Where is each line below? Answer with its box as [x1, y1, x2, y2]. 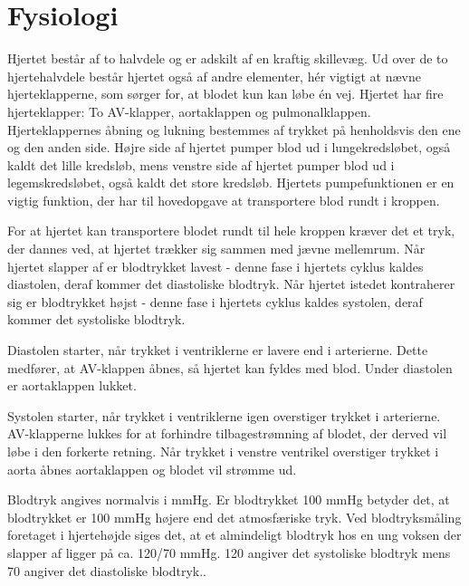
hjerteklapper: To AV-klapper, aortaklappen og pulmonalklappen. [7, 101, 371, 120]
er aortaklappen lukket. [7, 376, 137, 395]
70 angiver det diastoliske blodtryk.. [7, 561, 206, 580]
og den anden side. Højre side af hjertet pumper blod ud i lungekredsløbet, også [7, 138, 451, 157]
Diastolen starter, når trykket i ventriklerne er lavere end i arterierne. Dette [7, 341, 428, 360]
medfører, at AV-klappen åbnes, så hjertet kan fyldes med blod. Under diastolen [7, 358, 453, 377]
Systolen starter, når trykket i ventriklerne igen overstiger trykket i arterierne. [7, 406, 441, 425]
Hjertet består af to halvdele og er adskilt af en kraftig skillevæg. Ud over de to [7, 49, 448, 68]
